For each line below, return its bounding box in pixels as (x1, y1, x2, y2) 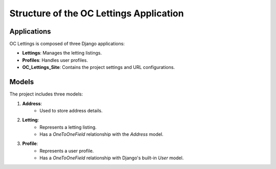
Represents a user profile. (39, 148, 94, 154)
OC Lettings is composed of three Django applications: (9, 41, 125, 47)
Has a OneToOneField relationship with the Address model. (39, 131, 164, 137)
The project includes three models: (9, 91, 83, 97)
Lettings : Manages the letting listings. (22, 50, 102, 56)
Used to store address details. (39, 107, 103, 113)
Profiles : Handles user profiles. (22, 57, 88, 63)
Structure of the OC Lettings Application (9, 8, 184, 19)
